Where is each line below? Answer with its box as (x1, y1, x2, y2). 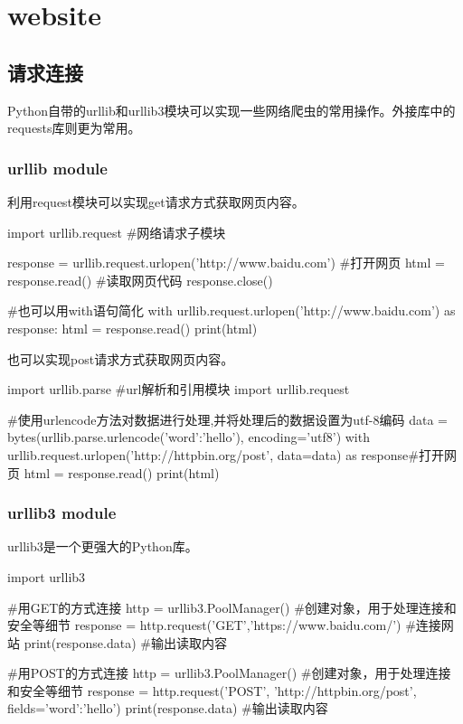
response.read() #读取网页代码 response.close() (7, 270, 273, 289)
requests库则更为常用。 (7, 118, 141, 137)
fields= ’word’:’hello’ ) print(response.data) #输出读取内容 (7, 699, 328, 718)
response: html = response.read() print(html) (7, 318, 258, 337)
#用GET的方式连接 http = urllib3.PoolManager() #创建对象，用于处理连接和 (7, 597, 457, 616)
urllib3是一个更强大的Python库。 (7, 537, 198, 556)
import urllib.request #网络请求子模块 (7, 222, 226, 241)
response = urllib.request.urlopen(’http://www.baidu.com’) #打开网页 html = (7, 253, 445, 272)
